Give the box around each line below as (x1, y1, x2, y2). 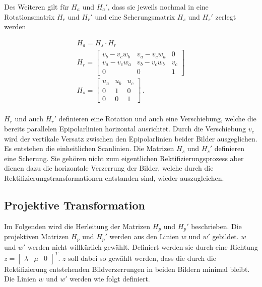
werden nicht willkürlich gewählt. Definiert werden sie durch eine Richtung (28, 241, 258, 252)
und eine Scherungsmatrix (95, 11, 175, 22)
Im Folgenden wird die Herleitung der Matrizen (4, 221, 151, 231)
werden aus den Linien (109, 231, 179, 242)
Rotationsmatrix (4, 11, 55, 22)
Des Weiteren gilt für (4, 2, 69, 12)
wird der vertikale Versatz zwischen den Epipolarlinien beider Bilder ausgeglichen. (4, 133, 257, 143)
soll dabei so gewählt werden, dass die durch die (68, 252, 216, 263)
